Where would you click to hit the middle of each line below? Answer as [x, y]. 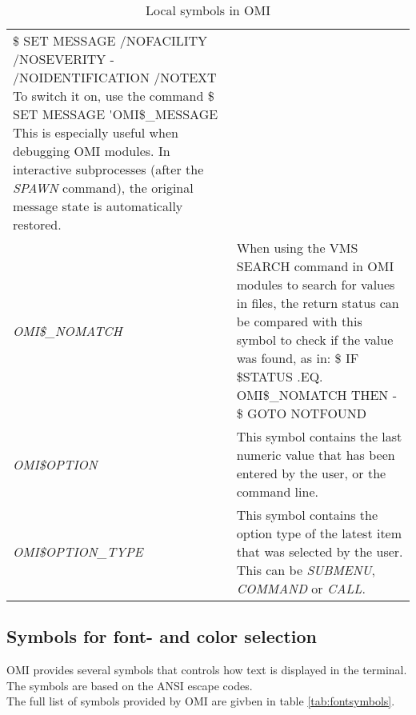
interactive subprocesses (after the [108, 169]
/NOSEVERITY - [64, 59]
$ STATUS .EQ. [280, 376]
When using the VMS [297, 248]
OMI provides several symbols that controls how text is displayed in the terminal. [207, 670]
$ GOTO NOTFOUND [302, 413]
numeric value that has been [316, 455]
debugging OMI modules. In [92, 151]
